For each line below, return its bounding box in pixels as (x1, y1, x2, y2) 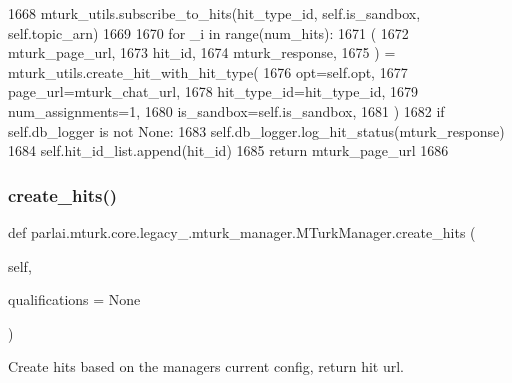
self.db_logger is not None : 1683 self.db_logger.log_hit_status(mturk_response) (8, 120, 505, 141)
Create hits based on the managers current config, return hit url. (8, 356, 405, 377)
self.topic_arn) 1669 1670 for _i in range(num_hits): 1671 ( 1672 (8, 22, 409, 43)
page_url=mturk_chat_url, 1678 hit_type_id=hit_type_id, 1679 (8, 81, 419, 102)
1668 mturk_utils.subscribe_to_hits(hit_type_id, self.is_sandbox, (8, 3, 421, 23)
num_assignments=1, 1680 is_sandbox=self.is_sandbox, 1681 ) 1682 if (8, 100, 445, 121)
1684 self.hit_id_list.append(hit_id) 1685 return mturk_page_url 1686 (8, 140, 449, 161)
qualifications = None (8, 289, 141, 310)
